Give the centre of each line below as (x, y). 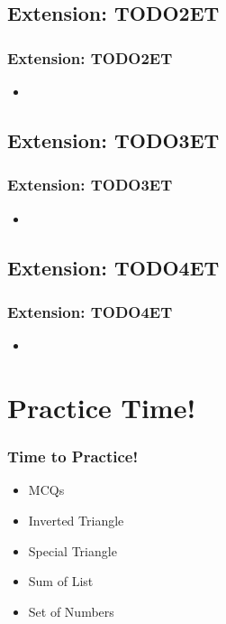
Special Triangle (72, 550)
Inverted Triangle (76, 520)
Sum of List (61, 581)
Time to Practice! (73, 456)
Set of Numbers (71, 611)
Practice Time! (102, 407)
